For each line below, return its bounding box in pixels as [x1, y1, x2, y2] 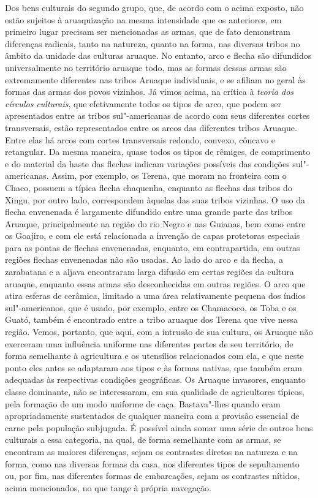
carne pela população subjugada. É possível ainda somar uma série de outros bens [5, 421, 313, 434]
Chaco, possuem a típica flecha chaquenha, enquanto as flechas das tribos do [5, 181, 292, 194]
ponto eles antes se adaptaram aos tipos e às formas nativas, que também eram [5, 361, 302, 374]
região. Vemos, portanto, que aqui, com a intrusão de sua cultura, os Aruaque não [5, 325, 313, 338]
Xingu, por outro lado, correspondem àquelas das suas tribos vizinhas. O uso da [5, 193, 306, 206]
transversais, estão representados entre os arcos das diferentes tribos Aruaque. [5, 121, 297, 134]
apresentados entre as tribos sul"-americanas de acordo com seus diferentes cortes [5, 109, 310, 122]
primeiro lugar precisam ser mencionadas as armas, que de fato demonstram [5, 25, 290, 38]
